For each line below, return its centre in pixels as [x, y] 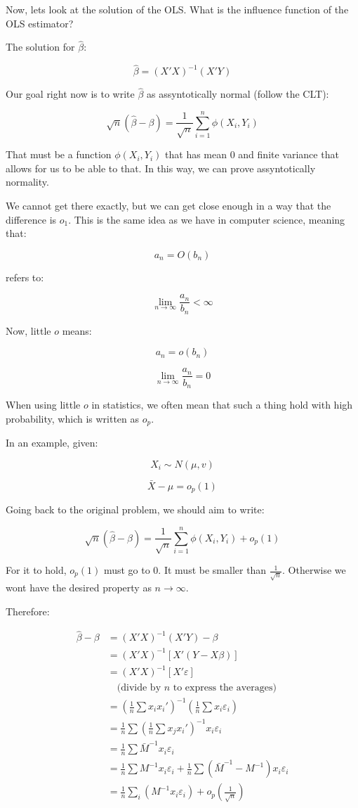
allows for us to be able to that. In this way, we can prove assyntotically [161, 168]
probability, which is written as [73, 418]
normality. [27, 182]
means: [77, 330]
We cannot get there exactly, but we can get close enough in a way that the [168, 205]
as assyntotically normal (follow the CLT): [238, 94]
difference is [31, 219]
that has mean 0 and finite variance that [252, 154]
